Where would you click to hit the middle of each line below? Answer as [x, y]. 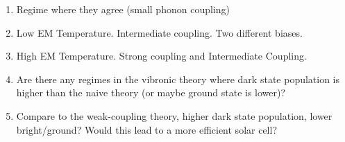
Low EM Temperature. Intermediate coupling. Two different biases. [159, 32]
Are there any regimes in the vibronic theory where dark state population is [178, 79]
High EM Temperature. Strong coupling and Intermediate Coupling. [161, 56]
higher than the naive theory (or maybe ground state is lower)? [151, 92]
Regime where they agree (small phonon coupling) [123, 9]
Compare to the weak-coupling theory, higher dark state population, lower [174, 115]
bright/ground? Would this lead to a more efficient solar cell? [146, 129]
